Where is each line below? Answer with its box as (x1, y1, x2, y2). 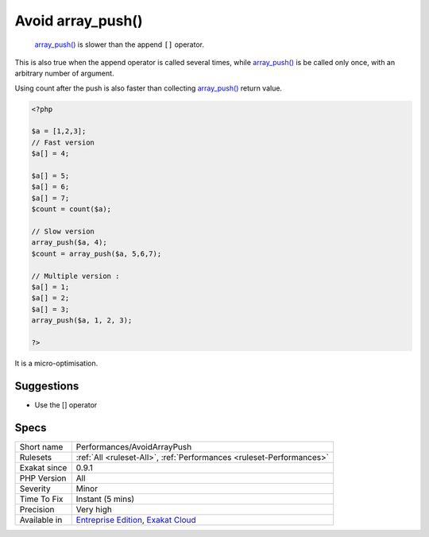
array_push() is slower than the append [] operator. (34, 40, 204, 49)
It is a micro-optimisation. (14, 358, 99, 368)
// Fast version (31, 137, 95, 147)
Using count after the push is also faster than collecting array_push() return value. (14, 83, 282, 93)
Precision (19, 504, 55, 515)
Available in (19, 514, 63, 525)
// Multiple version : (31, 271, 120, 280)
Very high (75, 504, 113, 515)
